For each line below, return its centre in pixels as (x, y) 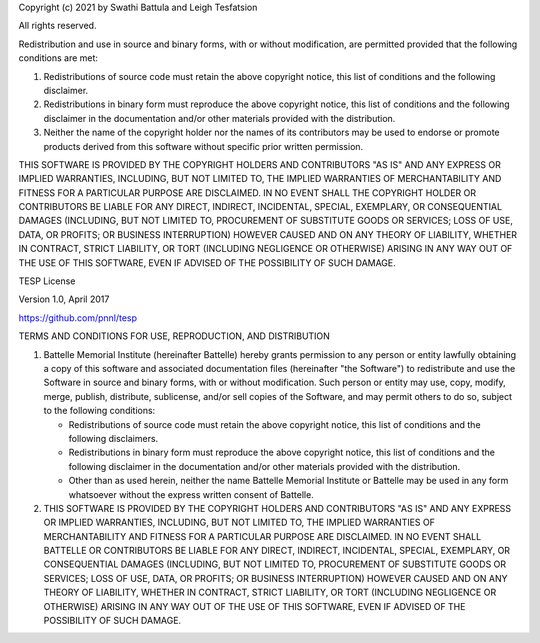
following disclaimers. (113, 438)
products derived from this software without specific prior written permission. (203, 146)
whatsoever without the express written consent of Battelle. (191, 494)
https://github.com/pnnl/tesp (78, 317)
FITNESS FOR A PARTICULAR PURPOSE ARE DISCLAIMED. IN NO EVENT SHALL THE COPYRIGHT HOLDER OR (247, 192)
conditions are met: (58, 58)
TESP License (47, 281)
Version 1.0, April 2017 (64, 299)
